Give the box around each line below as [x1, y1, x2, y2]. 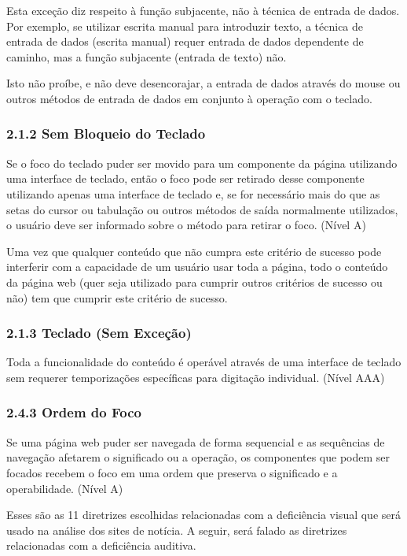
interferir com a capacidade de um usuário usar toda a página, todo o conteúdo [6, 258, 388, 275]
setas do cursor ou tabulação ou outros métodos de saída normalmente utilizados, [6, 201, 398, 217]
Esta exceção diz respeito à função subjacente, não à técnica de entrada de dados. [6, 2, 400, 18]
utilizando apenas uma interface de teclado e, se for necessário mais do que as [6, 185, 380, 202]
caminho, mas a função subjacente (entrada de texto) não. [6, 48, 287, 65]
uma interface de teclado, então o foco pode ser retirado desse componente [6, 170, 365, 187]
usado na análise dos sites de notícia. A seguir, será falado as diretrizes [6, 521, 347, 538]
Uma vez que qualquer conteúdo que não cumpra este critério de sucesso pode [6, 243, 382, 259]
